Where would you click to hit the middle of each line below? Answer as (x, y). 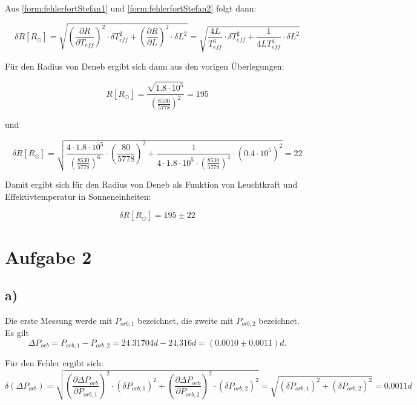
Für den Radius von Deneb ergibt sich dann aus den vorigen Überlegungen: (145, 66)
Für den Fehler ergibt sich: (54, 363)
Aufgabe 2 (48, 256)
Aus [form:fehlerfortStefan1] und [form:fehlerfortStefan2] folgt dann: (131, 8)
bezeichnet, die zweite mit (186, 320)
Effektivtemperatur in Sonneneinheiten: (78, 196)
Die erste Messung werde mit (59, 320)
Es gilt (17, 333)
